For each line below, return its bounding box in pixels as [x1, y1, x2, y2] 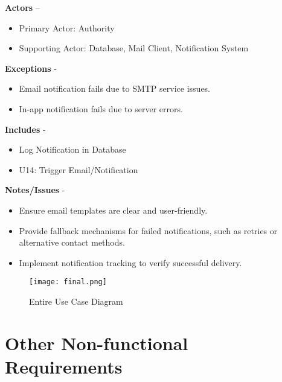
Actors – [5, 1, 40, 13]
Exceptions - [5, 62, 57, 74]
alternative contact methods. [19, 236, 125, 249]
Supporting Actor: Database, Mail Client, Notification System [19, 42, 249, 54]
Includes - [5, 123, 46, 135]
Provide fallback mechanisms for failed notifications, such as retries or [19, 224, 278, 237]
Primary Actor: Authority [19, 21, 115, 34]
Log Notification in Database [19, 143, 126, 156]
